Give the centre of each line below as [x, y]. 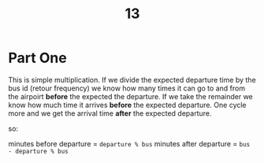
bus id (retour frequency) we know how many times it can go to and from [127, 88]
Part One [37, 58]
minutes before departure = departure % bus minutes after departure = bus [129, 143]
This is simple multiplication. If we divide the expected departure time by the [132, 80]
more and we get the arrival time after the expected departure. [110, 113]
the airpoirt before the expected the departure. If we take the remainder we [131, 96]
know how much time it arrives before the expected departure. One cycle [127, 105]
